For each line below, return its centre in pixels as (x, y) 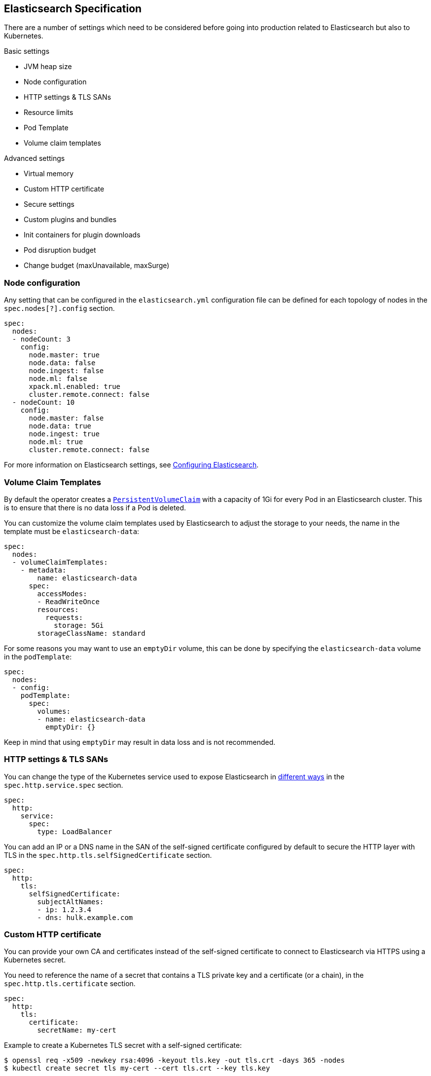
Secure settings (49, 204)
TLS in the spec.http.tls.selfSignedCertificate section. (108, 855)
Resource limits (49, 113)
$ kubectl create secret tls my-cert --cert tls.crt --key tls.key (137, 1068)
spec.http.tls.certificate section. (70, 984)
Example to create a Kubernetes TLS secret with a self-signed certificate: (123, 1045)
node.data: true (60, 426)
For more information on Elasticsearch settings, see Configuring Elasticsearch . (131, 465)
